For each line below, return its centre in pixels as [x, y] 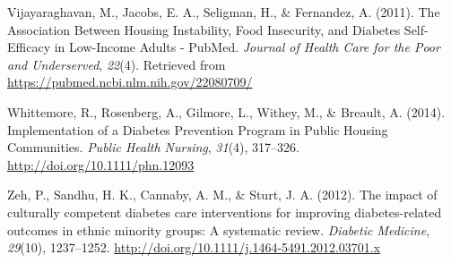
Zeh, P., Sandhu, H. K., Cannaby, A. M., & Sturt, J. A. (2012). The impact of [222, 195]
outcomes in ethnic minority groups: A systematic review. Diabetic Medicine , [219, 229]
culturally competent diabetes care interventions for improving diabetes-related [225, 212]
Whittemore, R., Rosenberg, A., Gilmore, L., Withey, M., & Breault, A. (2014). [226, 111]
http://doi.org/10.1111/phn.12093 [101, 164]
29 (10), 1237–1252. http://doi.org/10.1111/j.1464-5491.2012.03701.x [194, 247]
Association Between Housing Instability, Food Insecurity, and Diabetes [204, 29]
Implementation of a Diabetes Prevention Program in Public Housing [198, 129]
